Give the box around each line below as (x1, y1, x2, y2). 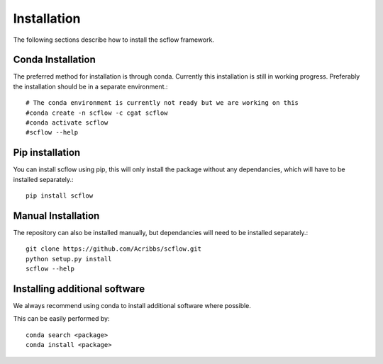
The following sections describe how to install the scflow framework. (13, 35, 214, 44)
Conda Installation (13, 54, 96, 66)
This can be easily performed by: (13, 314, 110, 323)
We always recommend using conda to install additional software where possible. (13, 302, 252, 310)
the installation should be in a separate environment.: (13, 82, 168, 91)
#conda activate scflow (26, 119, 109, 127)
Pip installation (13, 147, 81, 159)
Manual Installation (13, 210, 100, 222)
